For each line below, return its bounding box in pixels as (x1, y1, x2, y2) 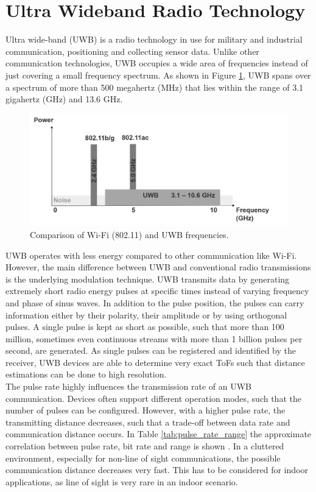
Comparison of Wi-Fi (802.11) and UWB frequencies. (30, 228, 229, 241)
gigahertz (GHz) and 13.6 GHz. (5, 93, 123, 105)
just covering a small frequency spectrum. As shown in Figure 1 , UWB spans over (5, 68, 311, 81)
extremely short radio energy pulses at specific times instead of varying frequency (5, 284, 309, 297)
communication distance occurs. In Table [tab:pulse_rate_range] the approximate (5, 427, 312, 440)
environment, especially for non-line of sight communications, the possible (5, 451, 281, 464)
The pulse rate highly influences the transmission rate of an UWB (5, 380, 251, 393)
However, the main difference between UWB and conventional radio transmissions (5, 261, 311, 273)
